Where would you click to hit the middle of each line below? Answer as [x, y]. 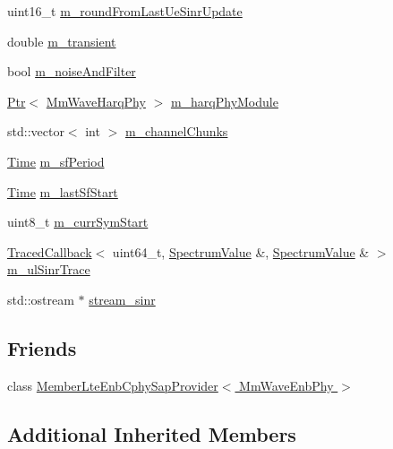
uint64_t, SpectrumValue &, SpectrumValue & [241, 251]
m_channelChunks [176, 131]
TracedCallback [50, 251]
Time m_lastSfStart [63, 191]
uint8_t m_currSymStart [78, 222]
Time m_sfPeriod [56, 161]
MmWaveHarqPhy [96, 101]
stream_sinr [122, 299]
